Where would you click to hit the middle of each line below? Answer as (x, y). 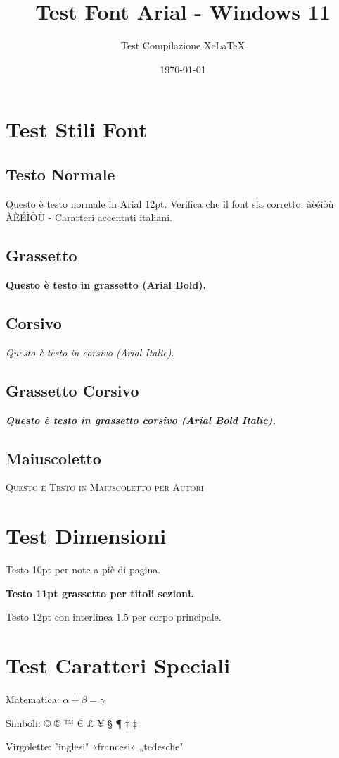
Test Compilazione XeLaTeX (183, 45)
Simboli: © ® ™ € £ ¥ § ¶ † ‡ (71, 722)
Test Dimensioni (86, 536)
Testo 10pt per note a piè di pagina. (83, 570)
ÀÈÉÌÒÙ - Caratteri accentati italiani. (89, 217)
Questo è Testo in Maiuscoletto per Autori (105, 487)
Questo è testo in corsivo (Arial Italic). (90, 352)
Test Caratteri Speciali (118, 665)
